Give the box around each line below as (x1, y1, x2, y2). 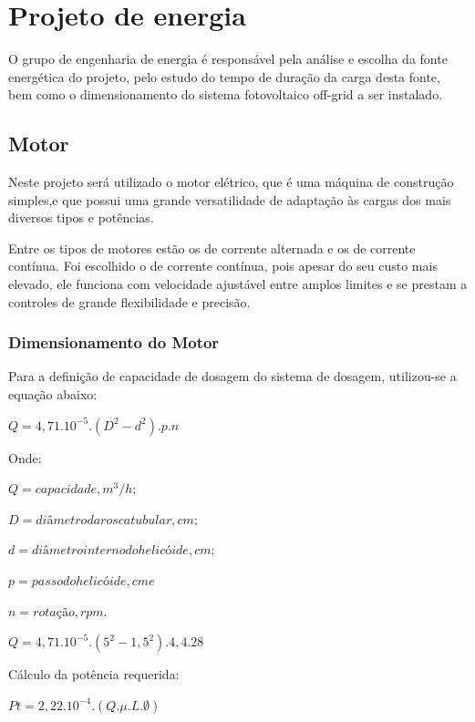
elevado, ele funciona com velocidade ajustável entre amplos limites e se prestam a (8, 274, 468, 294)
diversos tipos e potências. (8, 208, 154, 227)
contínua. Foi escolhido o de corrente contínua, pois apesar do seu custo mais (8, 256, 438, 275)
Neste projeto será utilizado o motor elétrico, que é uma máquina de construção (8, 172, 454, 191)
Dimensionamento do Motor (8, 331, 220, 354)
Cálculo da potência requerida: (8, 665, 180, 684)
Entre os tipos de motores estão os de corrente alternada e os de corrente (8, 238, 416, 257)
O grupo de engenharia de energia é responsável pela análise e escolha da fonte (8, 49, 448, 68)
